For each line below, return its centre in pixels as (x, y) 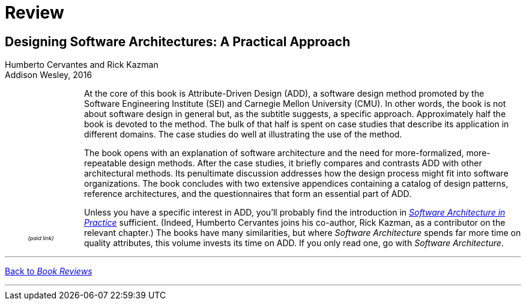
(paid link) (41, 238)
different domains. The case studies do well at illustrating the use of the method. (243, 134)
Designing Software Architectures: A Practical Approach (178, 41)
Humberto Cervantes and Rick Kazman (82, 65)
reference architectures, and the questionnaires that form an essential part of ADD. (248, 194)
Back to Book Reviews (49, 271)
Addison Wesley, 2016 (49, 75)
